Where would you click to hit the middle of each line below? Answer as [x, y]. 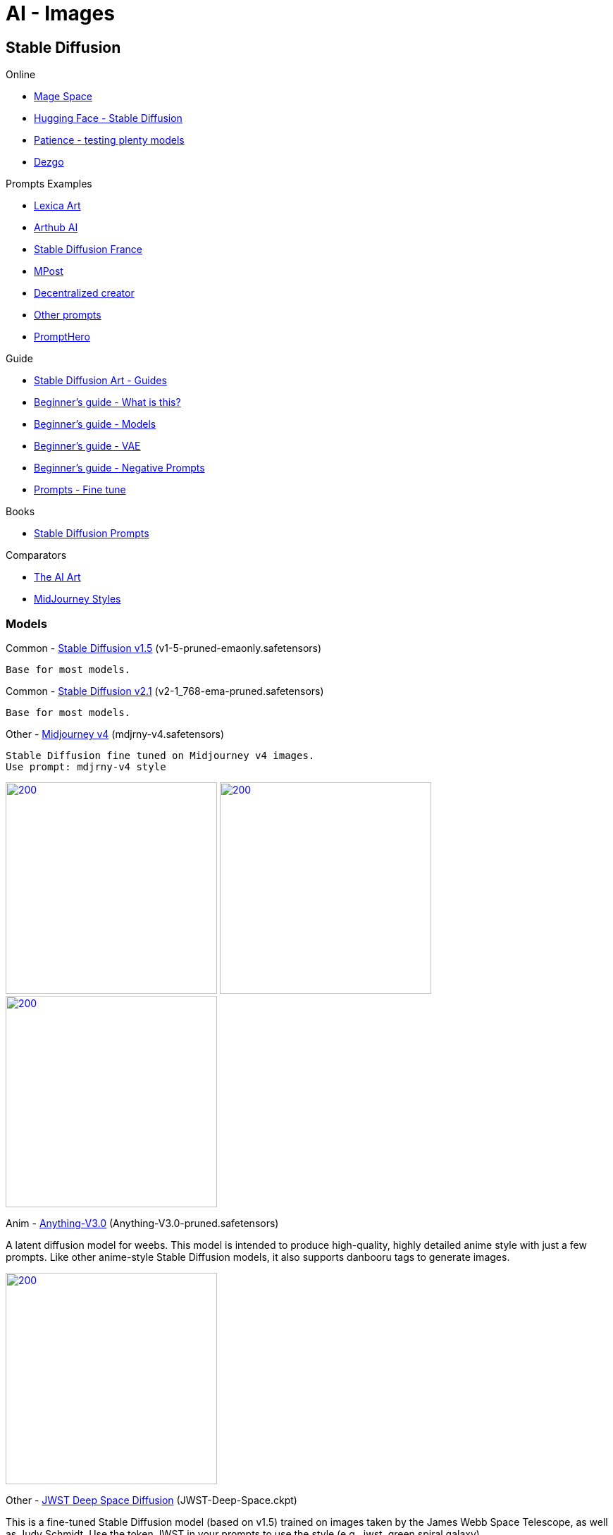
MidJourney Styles [78, 599]
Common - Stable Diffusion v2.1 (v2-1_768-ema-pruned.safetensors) [165, 691]
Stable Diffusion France [88, 249]
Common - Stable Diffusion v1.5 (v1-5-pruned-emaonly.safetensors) [164, 648]
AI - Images [60, 13]
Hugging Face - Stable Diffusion [108, 118]
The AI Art [57, 577]
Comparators [36, 555]
